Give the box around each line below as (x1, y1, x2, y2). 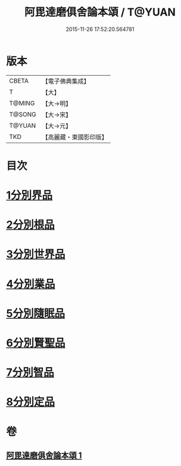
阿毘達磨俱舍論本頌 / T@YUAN (24, 5, 176, 19)
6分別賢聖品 (6, 337, 65, 350)
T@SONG (9, 110, 37, 118)
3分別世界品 (6, 248, 65, 261)
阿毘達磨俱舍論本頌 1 (6, 450, 82, 460)
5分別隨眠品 (6, 307, 65, 320)
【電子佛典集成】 (42, 77, 90, 85)
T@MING (9, 99, 35, 107)
